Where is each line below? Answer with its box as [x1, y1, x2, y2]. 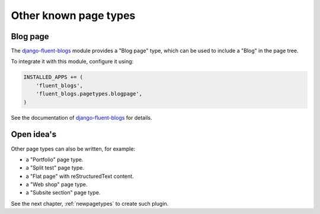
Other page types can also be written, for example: [11, 145, 136, 152]
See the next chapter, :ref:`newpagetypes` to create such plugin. [11, 200, 169, 207]
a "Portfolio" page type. [25, 156, 84, 163]
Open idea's [11, 129, 57, 139]
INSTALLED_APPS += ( [23, 74, 83, 81]
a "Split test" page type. [25, 164, 84, 171]
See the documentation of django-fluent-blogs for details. [11, 114, 152, 121]
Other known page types [11, 9, 136, 22]
